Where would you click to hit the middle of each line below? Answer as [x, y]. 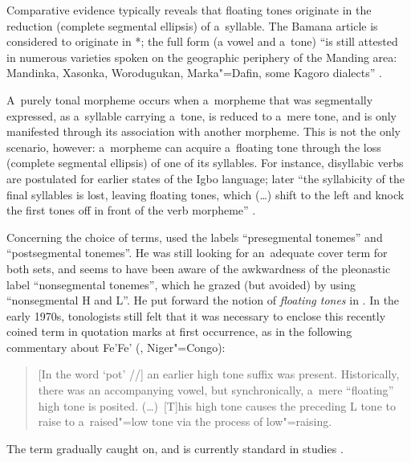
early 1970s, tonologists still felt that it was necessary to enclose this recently [196, 315]
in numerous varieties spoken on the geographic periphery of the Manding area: [202, 57]
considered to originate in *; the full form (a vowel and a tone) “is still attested [202, 41]
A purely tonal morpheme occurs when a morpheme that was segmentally [190, 99]
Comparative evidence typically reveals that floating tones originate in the [189, 10]
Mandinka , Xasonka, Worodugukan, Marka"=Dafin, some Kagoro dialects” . [194, 73]
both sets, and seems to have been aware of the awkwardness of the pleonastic [199, 268]
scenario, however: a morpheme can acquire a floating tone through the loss [194, 147]
